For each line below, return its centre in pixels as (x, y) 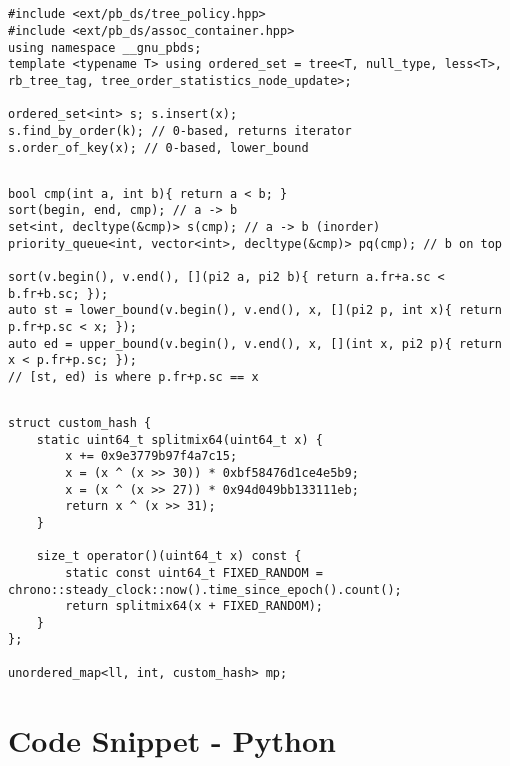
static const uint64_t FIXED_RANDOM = (194, 572)
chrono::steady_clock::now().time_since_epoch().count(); (205, 589)
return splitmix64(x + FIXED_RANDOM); (194, 606)
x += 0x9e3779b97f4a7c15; (151, 456)
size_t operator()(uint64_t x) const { (169, 556)
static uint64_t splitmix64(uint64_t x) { (179, 439)
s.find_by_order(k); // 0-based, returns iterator (180, 130)
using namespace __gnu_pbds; (105, 47)
